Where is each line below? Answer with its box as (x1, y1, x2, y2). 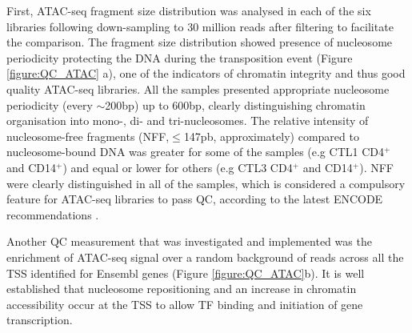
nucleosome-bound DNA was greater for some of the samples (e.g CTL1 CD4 (6, 143, 384, 160)
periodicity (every (6, 96, 93, 113)
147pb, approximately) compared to (183, 127, 359, 144)
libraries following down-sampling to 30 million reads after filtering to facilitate (6, 18, 394, 34)
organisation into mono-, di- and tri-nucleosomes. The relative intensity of (6, 112, 369, 129)
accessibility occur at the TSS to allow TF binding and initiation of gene (6, 295, 363, 312)
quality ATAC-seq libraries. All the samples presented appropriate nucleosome (6, 80, 390, 97)
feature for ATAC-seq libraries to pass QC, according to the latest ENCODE (6, 191, 383, 207)
